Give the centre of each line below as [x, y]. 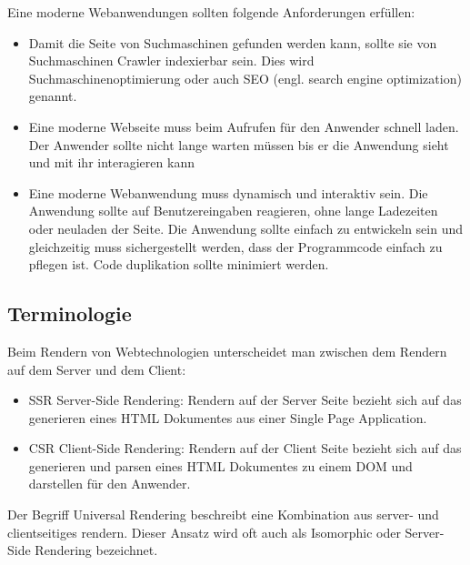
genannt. [53, 96]
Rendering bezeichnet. [96, 550]
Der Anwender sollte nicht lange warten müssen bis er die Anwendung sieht [239, 144]
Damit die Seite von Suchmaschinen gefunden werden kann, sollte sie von [233, 42]
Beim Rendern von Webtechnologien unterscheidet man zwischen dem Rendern [227, 351]
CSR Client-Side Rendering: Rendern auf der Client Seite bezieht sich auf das [245, 448]
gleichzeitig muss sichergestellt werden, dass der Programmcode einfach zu [235, 246]
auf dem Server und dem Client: [97, 369]
